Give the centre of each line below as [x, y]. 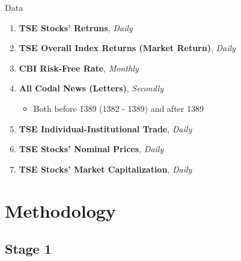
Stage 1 [28, 249]
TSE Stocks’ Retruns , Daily [76, 27]
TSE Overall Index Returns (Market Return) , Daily [127, 48]
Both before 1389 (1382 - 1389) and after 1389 [118, 108]
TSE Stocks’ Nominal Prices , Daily [91, 149]
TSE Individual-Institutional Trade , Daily [105, 128]
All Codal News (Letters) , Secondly [91, 88]
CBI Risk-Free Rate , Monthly [79, 68]
